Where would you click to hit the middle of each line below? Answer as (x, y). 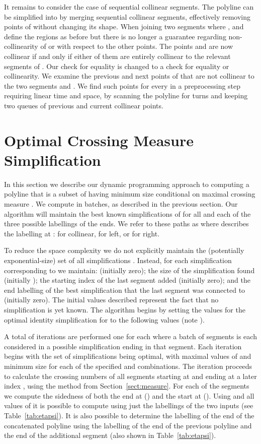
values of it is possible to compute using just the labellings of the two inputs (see (129, 405)
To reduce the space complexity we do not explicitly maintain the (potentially (124, 250)
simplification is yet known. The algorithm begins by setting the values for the (125, 309)
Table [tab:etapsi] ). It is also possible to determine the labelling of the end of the (129, 415)
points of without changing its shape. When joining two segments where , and (124, 26)
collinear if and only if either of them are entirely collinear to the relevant (117, 56)
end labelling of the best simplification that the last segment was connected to (125, 290)
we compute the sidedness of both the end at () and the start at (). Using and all (129, 395)
